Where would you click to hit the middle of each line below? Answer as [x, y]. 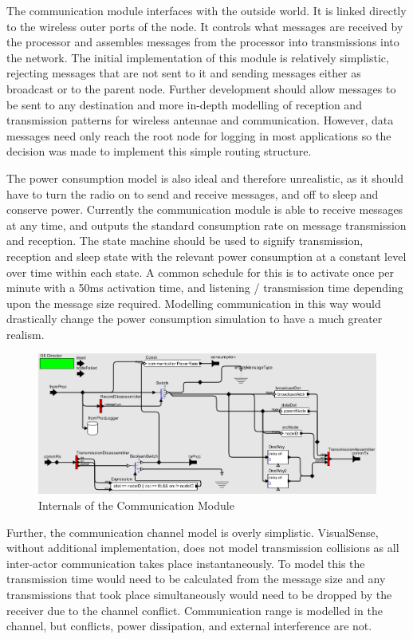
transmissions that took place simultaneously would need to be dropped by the [199, 594]
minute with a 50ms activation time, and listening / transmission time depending [205, 288]
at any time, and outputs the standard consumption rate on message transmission [206, 225]
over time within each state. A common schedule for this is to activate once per [201, 272]
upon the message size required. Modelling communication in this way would [194, 303]
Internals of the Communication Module [136, 505]
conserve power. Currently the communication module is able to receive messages [205, 209]
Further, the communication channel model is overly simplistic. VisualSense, [193, 532]
